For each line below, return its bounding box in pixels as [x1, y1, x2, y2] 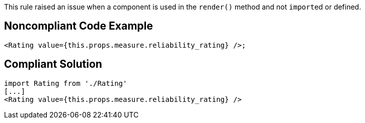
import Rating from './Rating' [4, 79, 127, 87]
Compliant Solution [4, 58, 102, 71]
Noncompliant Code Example [4, 20, 153, 33]
